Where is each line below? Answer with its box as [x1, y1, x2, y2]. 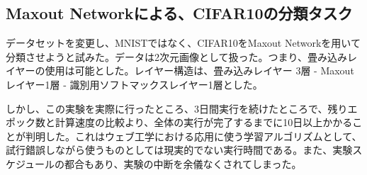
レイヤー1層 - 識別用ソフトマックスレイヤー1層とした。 [6, 77, 263, 91]
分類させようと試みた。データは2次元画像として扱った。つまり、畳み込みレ [6, 49, 358, 64]
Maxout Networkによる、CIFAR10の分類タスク [6, 2, 353, 24]
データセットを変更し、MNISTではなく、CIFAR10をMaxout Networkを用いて [6, 35, 361, 50]
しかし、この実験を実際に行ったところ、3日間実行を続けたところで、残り [6, 101, 348, 115]
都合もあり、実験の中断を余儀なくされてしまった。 [64, 156, 302, 171]
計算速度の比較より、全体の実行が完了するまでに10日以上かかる [55, 115, 353, 130]
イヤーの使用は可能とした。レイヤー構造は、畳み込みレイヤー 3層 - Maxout [6, 63, 354, 78]
